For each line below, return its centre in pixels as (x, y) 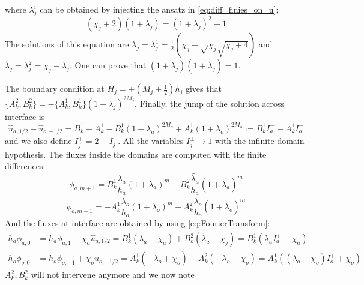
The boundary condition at (55, 88)
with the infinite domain (259, 141)
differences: (25, 166)
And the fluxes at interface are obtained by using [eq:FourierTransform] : (138, 223)
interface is (25, 116)
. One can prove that (108, 65)
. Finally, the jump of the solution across (210, 103)
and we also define (38, 141)
